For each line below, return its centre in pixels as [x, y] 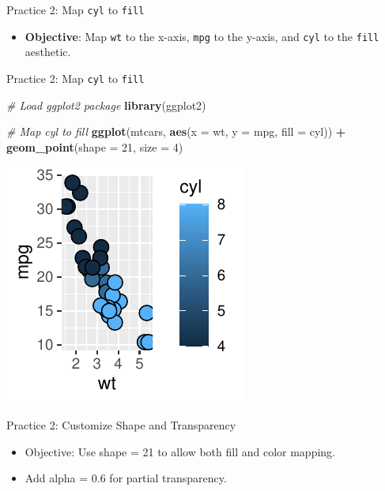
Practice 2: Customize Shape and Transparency [121, 424]
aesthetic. [48, 52]
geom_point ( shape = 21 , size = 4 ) [95, 146]
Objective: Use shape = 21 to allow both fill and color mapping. [180, 451]
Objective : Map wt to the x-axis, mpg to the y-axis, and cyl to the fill [202, 36]
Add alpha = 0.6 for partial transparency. [126, 478]
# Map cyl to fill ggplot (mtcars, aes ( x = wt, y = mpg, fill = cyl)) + [176, 131]
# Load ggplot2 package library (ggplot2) [106, 105]
